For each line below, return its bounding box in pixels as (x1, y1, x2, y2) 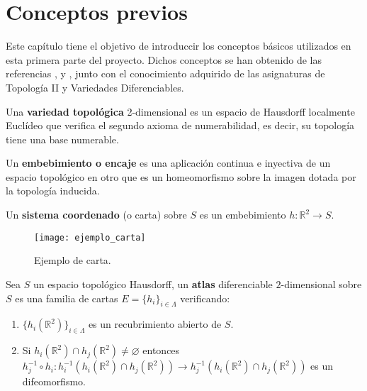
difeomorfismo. (22, 374, 86, 389)
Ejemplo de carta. (34, 253, 111, 268)
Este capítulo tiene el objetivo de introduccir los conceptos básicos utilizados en (6, 38, 351, 53)
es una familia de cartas (15, 290, 118, 305)
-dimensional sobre (281, 276, 362, 291)
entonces (142, 343, 180, 358)
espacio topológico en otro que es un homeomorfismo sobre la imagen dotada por (6, 169, 356, 184)
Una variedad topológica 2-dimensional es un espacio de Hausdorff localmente (6, 104, 355, 119)
